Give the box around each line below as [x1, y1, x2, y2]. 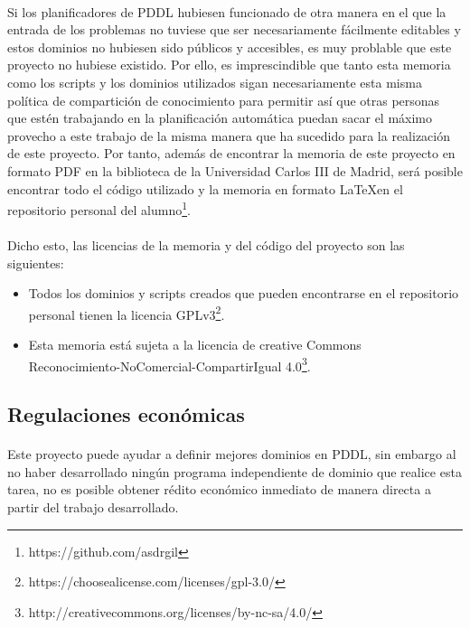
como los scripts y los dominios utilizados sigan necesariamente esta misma [7, 72, 422, 91]
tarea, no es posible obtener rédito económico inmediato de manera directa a [7, 480, 431, 499]
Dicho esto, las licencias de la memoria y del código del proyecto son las [7, 235, 405, 254]
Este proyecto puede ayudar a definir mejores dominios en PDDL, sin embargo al [7, 445, 456, 464]
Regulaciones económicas [7, 400, 245, 428]
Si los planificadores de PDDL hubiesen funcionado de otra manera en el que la [7, 2, 446, 21]
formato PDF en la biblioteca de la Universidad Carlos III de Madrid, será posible [7, 161, 463, 180]
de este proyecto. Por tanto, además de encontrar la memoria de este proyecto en [7, 144, 456, 163]
